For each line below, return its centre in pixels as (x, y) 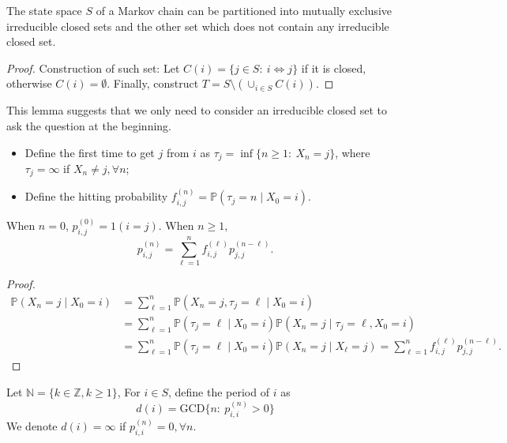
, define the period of (218, 391)
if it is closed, (334, 68)
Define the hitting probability (96, 196)
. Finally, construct (153, 83)
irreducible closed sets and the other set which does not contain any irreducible (198, 26)
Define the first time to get (90, 152)
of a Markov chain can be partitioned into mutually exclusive (244, 10)
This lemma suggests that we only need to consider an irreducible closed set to (197, 110)
